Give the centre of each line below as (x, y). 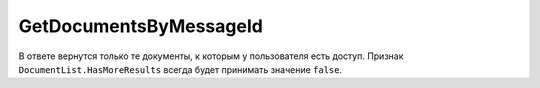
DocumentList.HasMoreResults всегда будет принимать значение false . (180, 69)
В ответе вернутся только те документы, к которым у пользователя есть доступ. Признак (211, 56)
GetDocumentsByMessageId (141, 26)
